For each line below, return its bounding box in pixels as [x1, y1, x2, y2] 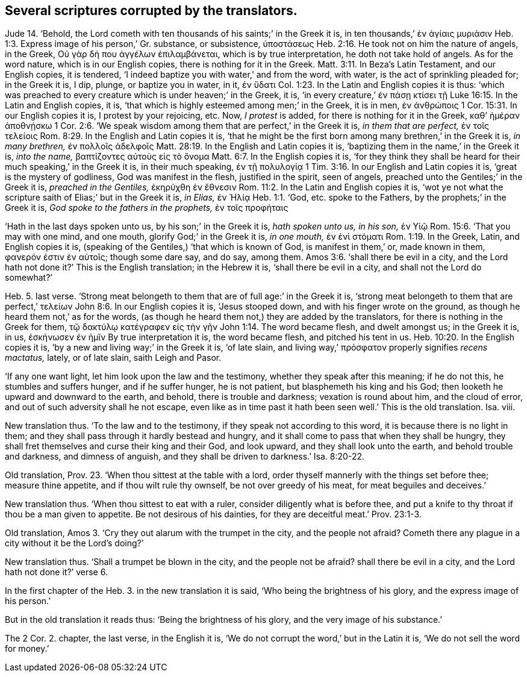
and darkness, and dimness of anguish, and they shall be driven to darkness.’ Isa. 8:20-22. [5, 451, 364, 462]
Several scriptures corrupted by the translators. [5, 3, 298, 18]
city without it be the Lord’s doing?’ [5, 538, 144, 549]
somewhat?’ [5, 272, 52, 283]
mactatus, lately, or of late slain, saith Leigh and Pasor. [5, 352, 222, 363]
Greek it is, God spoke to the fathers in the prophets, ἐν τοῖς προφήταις [5, 202, 288, 213]
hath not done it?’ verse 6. [5, 567, 108, 578]
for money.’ [5, 643, 49, 654]
